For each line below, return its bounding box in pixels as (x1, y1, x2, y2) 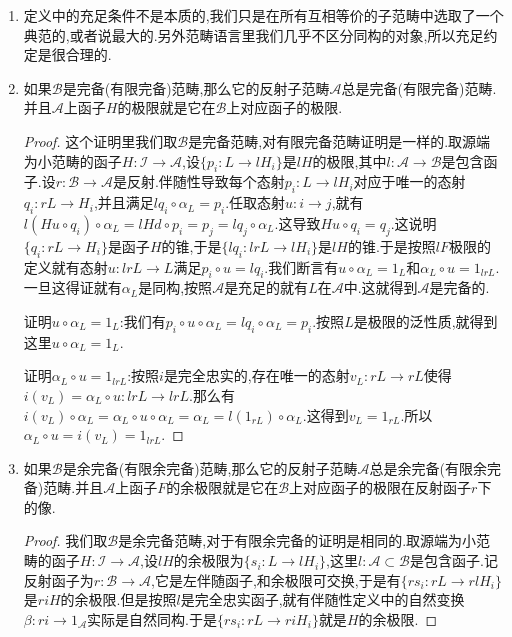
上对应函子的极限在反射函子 (289, 477, 472, 498)
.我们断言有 (264, 256, 339, 277)
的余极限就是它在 (166, 477, 279, 498)
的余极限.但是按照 (60, 589, 177, 610)
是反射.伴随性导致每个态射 (112, 171, 285, 192)
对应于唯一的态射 (353, 171, 466, 192)
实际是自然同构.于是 (87, 608, 217, 629)
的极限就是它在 (117, 97, 216, 118)
